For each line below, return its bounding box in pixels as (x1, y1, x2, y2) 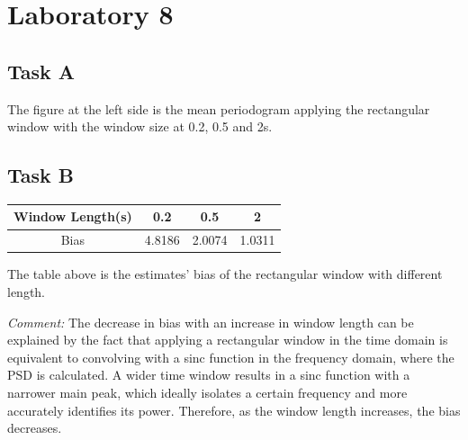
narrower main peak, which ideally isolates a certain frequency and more (7, 382, 408, 401)
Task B (7, 161, 75, 189)
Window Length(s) (13, 207, 132, 226)
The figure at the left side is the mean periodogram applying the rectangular (7, 99, 430, 118)
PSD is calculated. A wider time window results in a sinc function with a (7, 365, 410, 384)
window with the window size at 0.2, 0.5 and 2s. (7, 117, 273, 136)
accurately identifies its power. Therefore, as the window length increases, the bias (7, 400, 461, 419)
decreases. (7, 418, 62, 437)
